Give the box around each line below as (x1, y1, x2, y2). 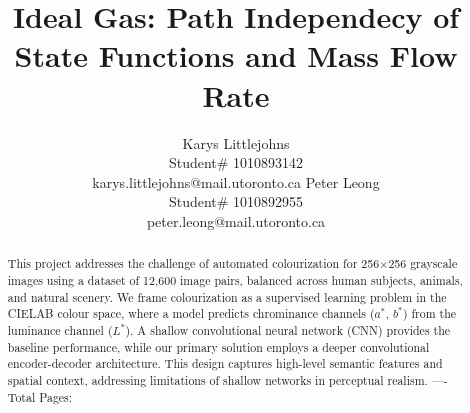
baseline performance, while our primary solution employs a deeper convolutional (7, 338, 430, 355)
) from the (402, 305, 457, 322)
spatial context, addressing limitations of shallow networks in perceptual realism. (7, 371, 428, 388)
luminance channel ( (7, 321, 113, 338)
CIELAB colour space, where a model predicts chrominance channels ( (7, 305, 375, 322)
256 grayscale (388, 255, 458, 272)
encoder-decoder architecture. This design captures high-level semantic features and (7, 355, 443, 372)
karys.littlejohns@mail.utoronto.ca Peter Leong (92, 171, 380, 192)
